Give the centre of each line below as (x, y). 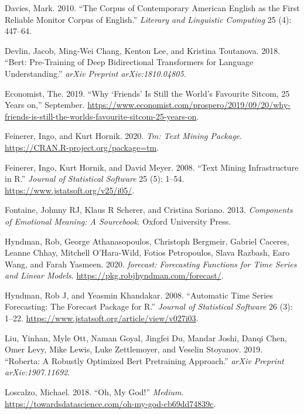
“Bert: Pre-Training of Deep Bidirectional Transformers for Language (129, 62)
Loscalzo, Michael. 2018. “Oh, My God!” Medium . (94, 392)
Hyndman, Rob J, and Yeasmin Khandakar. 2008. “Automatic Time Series (139, 295)
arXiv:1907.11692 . (37, 372)
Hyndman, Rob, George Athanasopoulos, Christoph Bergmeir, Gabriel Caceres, (147, 241)
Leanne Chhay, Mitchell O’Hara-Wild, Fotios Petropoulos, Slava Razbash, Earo (147, 252)
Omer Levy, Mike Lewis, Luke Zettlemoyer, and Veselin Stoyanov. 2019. (134, 349)
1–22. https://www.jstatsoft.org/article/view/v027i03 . (102, 318)
